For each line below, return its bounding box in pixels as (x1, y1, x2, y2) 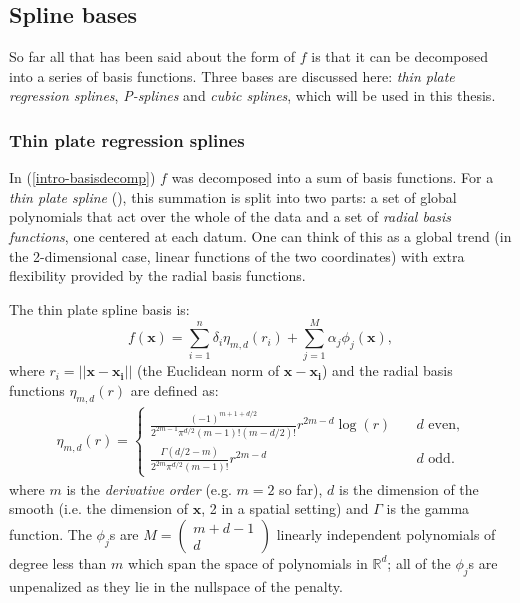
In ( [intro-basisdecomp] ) (9, 167, 156, 188)
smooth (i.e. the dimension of (9, 498, 189, 519)
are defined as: (130, 380, 219, 401)
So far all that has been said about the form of (9, 46, 296, 67)
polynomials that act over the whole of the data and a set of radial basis (9, 206, 452, 227)
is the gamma (386, 498, 470, 519)
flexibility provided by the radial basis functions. (9, 265, 306, 286)
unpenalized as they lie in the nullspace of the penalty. (9, 575, 343, 596)
